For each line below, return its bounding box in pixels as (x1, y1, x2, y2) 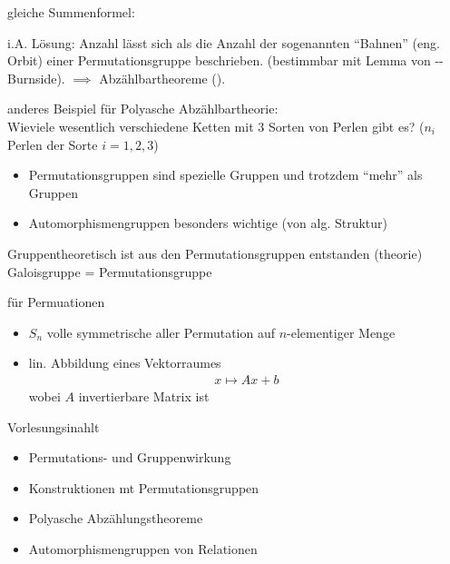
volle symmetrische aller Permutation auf (46, 322, 276, 341)
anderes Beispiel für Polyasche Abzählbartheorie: (7, 99, 279, 118)
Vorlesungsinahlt (7, 417, 100, 436)
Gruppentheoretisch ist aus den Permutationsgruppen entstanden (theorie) (7, 243, 423, 262)
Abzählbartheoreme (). (99, 68, 226, 87)
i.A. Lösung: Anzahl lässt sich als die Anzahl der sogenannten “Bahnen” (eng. (7, 33, 440, 52)
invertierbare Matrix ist (78, 386, 210, 405)
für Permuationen (7, 292, 105, 312)
